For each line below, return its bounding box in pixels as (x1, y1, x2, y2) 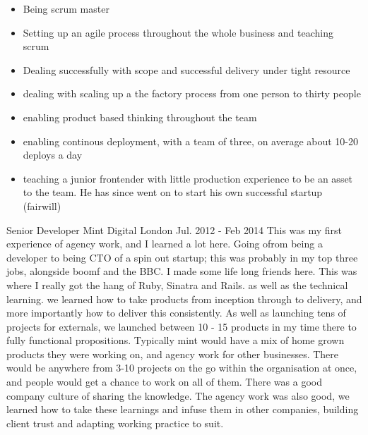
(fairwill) (23, 198, 61, 213)
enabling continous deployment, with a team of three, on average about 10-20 (23, 133, 359, 148)
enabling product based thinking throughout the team (23, 109, 257, 124)
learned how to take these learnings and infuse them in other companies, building (6, 402, 359, 417)
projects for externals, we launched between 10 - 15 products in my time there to (6, 319, 357, 333)
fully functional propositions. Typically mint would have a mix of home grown (6, 333, 345, 348)
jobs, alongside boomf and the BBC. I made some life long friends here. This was (6, 264, 357, 278)
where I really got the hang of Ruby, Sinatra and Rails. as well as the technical (6, 277, 348, 292)
